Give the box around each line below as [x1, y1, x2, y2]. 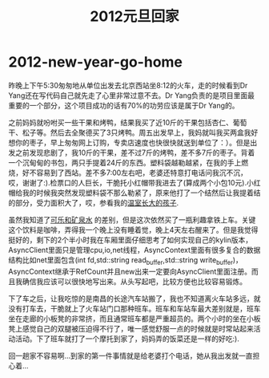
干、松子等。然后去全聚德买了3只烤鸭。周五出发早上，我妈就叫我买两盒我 [8, 128, 251, 137]
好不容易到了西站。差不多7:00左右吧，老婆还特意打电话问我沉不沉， [22, 168, 248, 177]
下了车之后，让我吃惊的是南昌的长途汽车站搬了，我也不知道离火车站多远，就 [8, 294, 261, 303]
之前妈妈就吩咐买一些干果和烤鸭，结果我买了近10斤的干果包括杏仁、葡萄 [8, 117, 247, 127]
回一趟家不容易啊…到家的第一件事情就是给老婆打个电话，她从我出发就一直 [8, 351, 254, 360]
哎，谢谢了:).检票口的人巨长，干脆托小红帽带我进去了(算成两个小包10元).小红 [8, 177, 261, 187]
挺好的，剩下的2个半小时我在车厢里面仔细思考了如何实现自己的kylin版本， [8, 234, 253, 245]
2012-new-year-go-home [8, 53, 183, 71]
